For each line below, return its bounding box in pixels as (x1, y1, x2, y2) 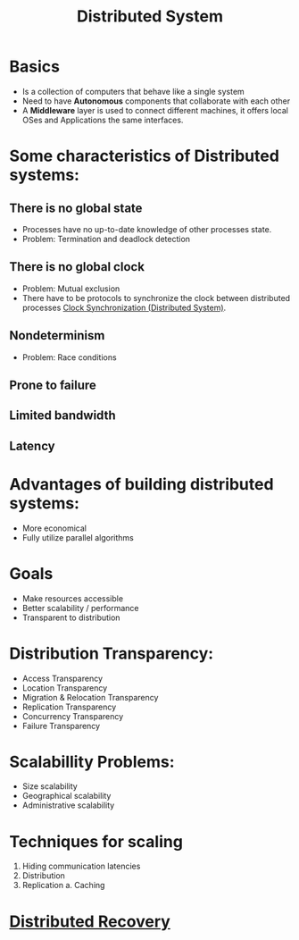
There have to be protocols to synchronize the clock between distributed (21, 292, 291, 303)
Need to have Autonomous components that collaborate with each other (21, 96, 291, 106)
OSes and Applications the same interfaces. (21, 114, 184, 125)
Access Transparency (21, 673, 104, 684)
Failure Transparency (21, 720, 101, 731)
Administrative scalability (21, 800, 115, 810)
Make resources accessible (21, 592, 123, 604)
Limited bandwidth (9, 408, 116, 424)
